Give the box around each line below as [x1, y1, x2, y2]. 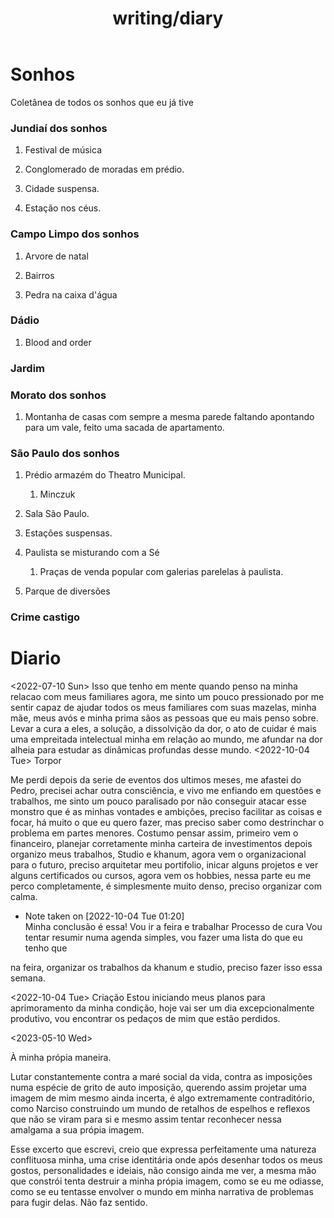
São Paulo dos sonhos [10, 446, 120, 460]
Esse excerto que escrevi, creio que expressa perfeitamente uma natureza [10, 1143, 317, 1156]
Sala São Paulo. [24, 508, 90, 520]
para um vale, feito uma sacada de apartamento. [24, 422, 225, 434]
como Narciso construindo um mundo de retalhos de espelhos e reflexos [10, 1103, 311, 1115]
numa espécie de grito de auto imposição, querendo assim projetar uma [10, 1082, 307, 1094]
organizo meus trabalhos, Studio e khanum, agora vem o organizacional [10, 848, 307, 861]
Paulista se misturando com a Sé [24, 547, 160, 559]
